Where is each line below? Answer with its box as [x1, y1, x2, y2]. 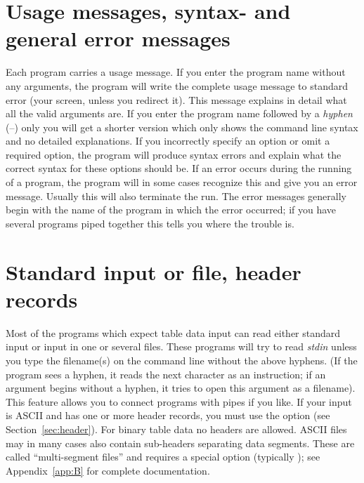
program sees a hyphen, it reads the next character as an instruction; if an [6, 366, 326, 381]
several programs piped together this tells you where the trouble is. [6, 216, 294, 230]
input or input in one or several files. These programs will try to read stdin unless [6, 339, 357, 354]
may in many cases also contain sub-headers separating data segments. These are [6, 435, 355, 450]
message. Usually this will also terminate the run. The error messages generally [6, 188, 346, 203]
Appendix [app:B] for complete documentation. [6, 463, 210, 477]
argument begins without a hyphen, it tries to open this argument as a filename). [6, 381, 356, 395]
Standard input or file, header [6, 257, 301, 286]
